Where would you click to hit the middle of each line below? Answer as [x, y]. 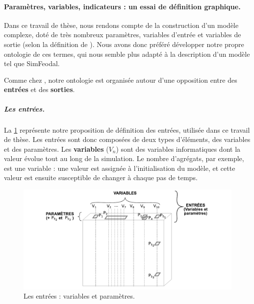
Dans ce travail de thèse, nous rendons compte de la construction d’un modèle [121, 25]
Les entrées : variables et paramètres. [79, 296]
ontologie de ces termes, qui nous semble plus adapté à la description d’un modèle [127, 54]
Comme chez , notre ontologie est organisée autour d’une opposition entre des [121, 80]
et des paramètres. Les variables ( [56, 149]
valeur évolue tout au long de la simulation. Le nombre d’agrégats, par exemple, [124, 158]
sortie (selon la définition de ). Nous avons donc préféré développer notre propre [124, 44]
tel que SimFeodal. [32, 63]
